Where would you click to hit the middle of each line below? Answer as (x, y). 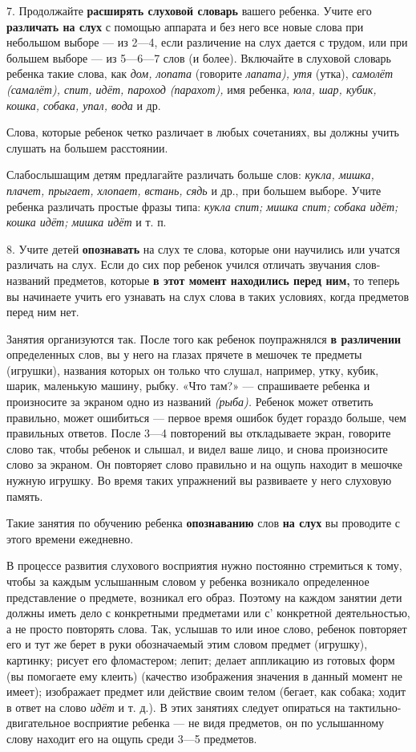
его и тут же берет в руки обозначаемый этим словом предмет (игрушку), (187, 644)
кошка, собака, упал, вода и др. (84, 105)
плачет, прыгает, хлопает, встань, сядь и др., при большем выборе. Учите (194, 190)
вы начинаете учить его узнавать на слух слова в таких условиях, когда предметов (208, 296)
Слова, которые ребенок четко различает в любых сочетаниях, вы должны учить (203, 132)
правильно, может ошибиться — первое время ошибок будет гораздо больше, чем (206, 417)
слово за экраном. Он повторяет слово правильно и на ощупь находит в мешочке (205, 464)
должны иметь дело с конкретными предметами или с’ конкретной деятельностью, (208, 613)
